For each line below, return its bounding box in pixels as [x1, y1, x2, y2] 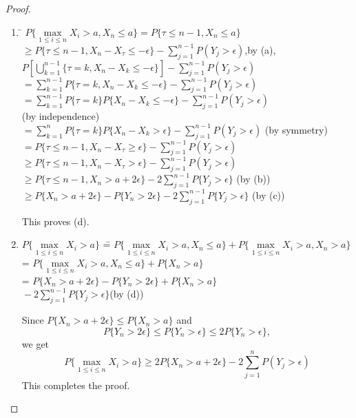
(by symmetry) [264, 122, 328, 136]
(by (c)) [252, 187, 285, 202]
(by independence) [21, 109, 100, 123]
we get [21, 336, 50, 351]
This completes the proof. [21, 377, 130, 392]
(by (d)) [109, 286, 144, 301]
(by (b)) [236, 171, 271, 186]
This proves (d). [21, 213, 90, 228]
